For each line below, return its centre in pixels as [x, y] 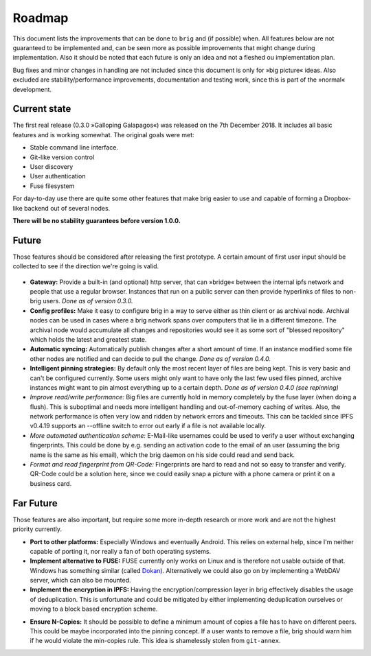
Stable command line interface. [74, 148]
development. [32, 89]
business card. [51, 483]
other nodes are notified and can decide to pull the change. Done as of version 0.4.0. [150, 359]
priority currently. [37, 529]
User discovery [52, 166]
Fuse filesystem [52, 186]
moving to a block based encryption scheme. [94, 609]
